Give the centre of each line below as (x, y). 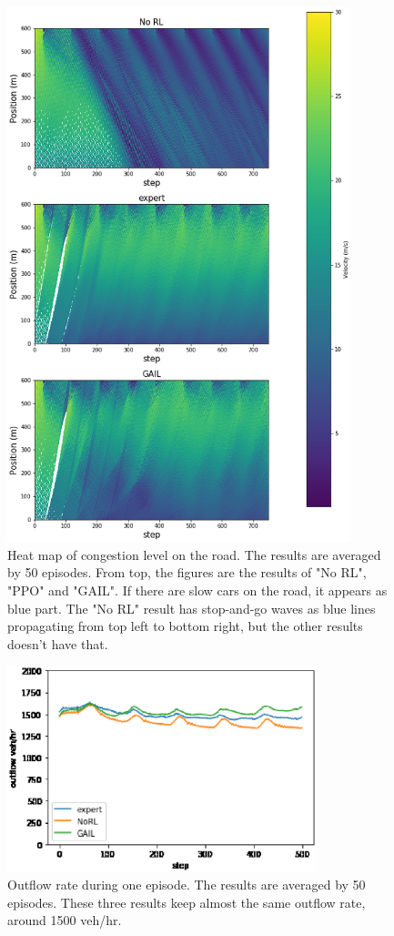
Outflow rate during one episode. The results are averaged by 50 (187, 885)
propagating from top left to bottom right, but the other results (185, 626)
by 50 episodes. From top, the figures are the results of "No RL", (187, 572)
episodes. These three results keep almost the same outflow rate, (187, 902)
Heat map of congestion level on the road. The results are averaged (194, 554)
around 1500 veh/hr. (65, 920)
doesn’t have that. (58, 643)
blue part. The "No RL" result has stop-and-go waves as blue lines (192, 608)
